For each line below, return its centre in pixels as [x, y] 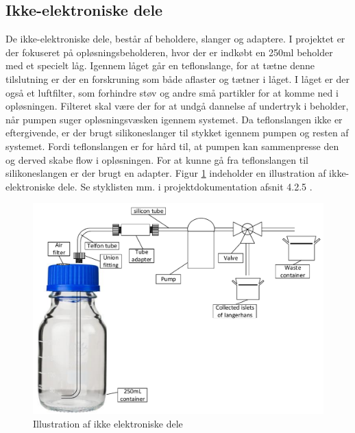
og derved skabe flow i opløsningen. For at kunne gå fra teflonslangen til [157, 159]
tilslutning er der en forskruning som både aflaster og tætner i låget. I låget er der [177, 78]
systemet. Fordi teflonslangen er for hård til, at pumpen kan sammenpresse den [172, 146]
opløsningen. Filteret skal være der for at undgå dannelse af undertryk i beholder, [177, 106]
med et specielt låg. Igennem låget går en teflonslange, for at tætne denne [160, 65]
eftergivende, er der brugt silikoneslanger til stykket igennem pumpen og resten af [177, 133]
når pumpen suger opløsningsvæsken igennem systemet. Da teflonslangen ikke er [174, 119]
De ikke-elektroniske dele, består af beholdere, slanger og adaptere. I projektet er [175, 39]
